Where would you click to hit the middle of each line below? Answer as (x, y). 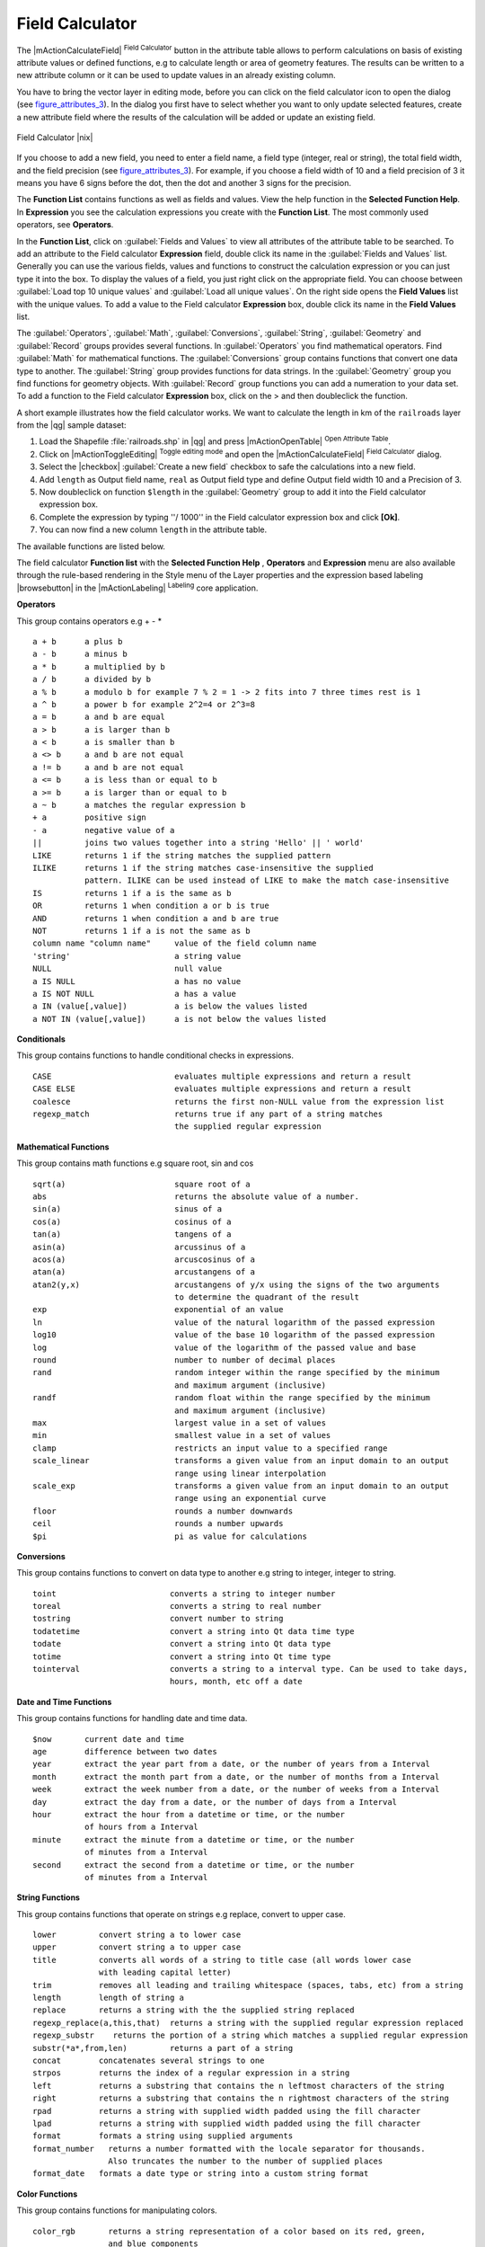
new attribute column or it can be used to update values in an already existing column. (176, 75)
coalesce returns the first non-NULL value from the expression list (238, 1101)
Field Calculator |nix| (55, 137)
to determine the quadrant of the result (266, 1297)
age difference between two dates (125, 1751)
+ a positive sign (90, 817)
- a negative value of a (104, 830)
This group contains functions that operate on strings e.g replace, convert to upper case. (181, 1914)
